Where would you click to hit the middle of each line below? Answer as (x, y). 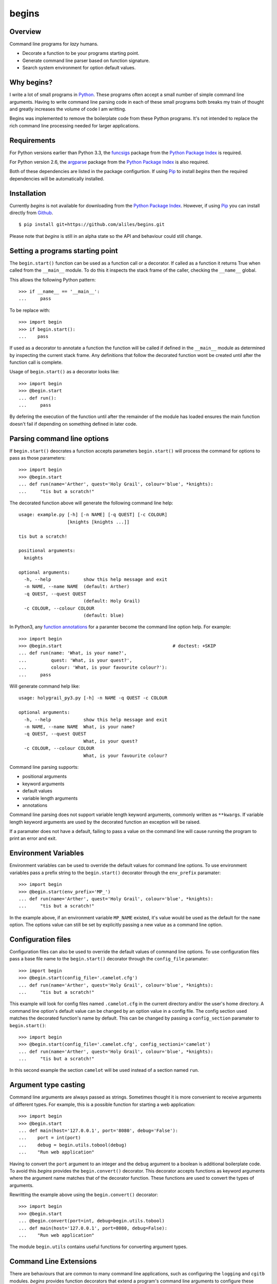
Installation (28, 193)
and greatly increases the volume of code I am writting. (68, 109)
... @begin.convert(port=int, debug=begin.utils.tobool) (92, 1221)
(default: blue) (104, 615)
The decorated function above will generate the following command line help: (91, 503)
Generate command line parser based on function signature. (86, 60)
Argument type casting (47, 1085)
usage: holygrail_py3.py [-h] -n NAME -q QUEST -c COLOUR (93, 698)
